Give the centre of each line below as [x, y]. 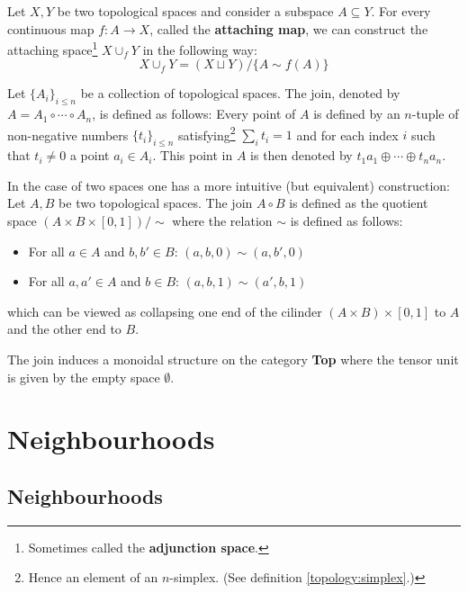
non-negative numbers [68, 135]
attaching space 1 [53, 48]
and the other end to [64, 329]
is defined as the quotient [359, 203]
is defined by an [357, 114]
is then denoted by [301, 155]
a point [90, 155]
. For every [401, 11]
